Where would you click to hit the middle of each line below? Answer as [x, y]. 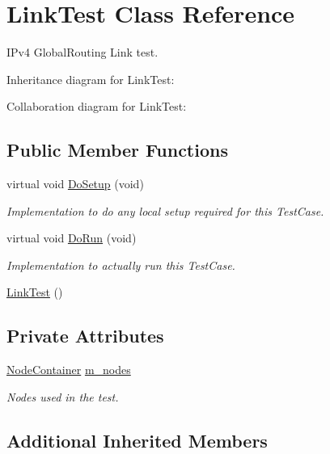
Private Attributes [85, 336]
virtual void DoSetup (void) [75, 184]
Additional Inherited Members [137, 440]
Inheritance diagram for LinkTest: [91, 79]
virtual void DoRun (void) [72, 238]
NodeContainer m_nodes [69, 370]
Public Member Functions [117, 150]
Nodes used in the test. [63, 396]
